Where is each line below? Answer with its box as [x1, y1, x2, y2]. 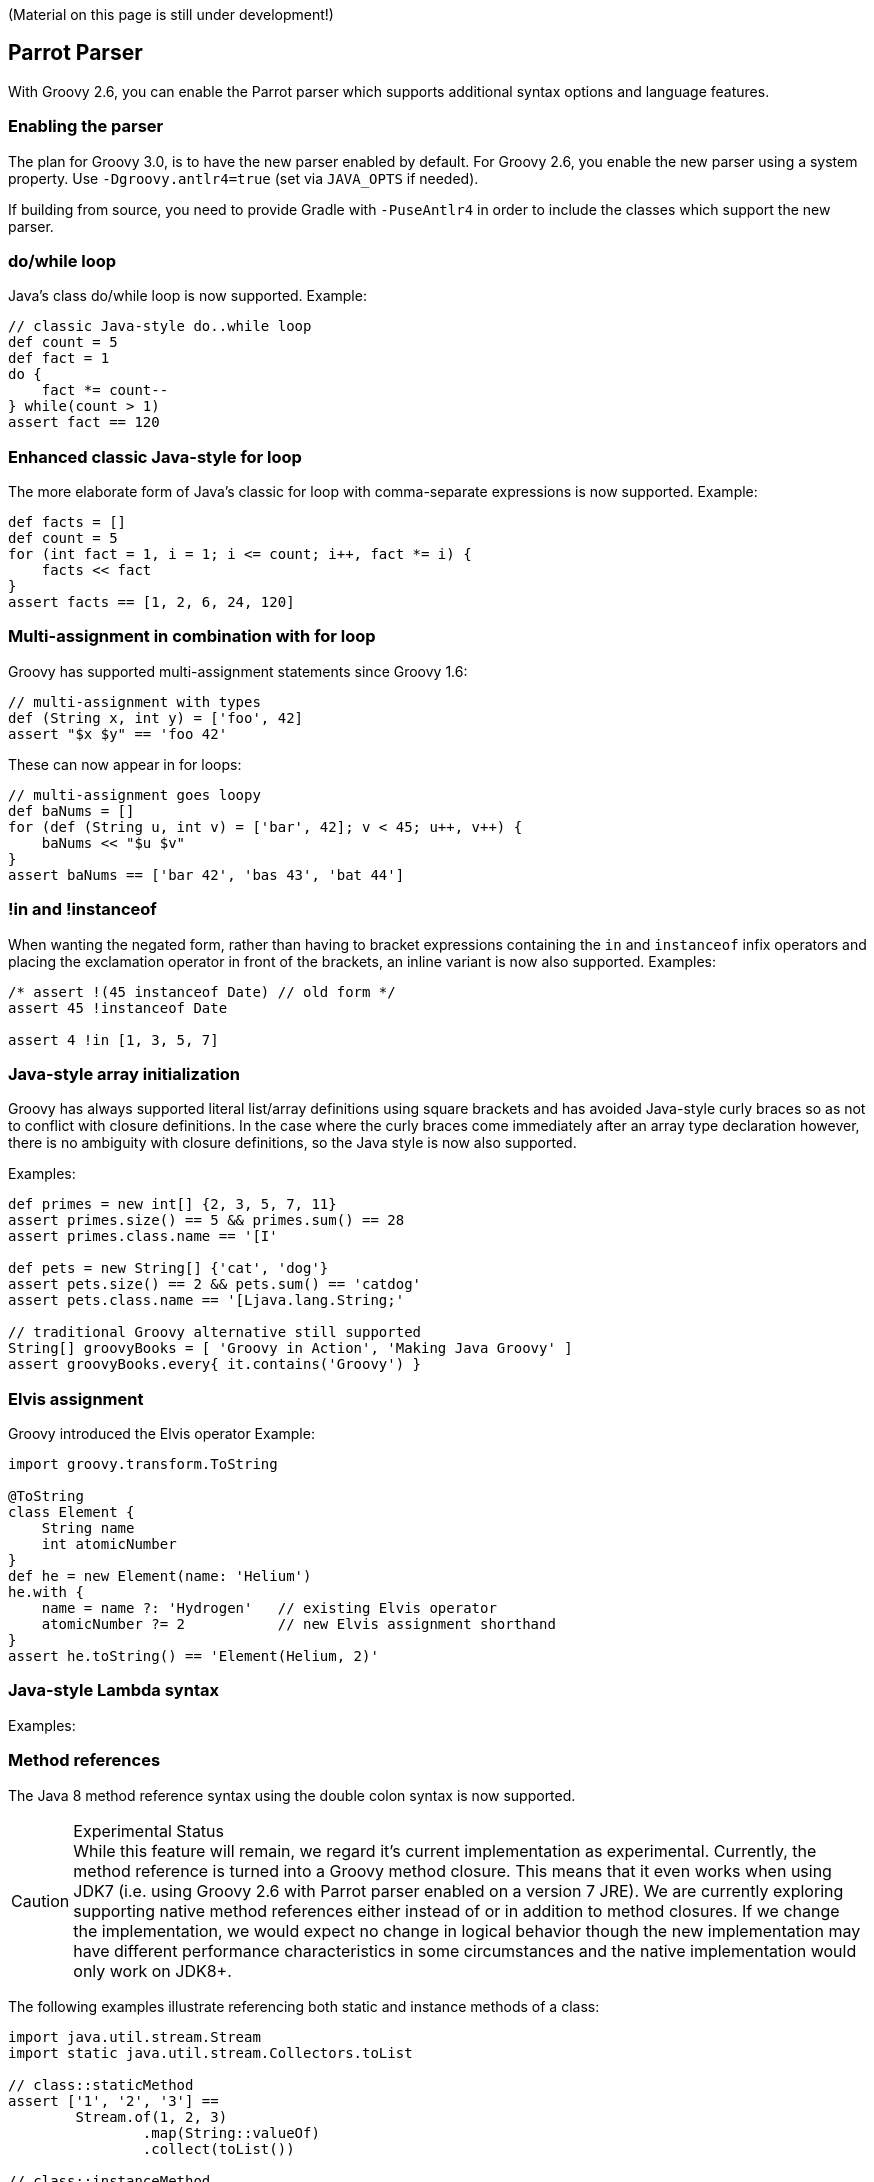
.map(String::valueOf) [142, 2124, 320, 2141]
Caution [11, 1890, 70, 1911]
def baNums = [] [8, 802, 135, 819]
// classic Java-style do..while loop [8, 318, 312, 335]
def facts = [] [8, 514, 127, 531]
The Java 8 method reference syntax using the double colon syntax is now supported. [8, 1786, 576, 1804]
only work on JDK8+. [73, 1960, 232, 1981]
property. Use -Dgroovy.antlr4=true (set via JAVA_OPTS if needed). [8, 169, 479, 187]
